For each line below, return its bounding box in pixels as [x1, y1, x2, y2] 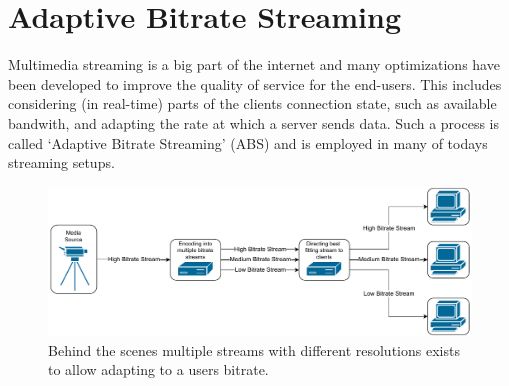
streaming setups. [8, 152, 115, 173]
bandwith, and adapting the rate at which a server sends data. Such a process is [8, 112, 500, 133]
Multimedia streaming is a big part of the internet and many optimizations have [8, 54, 500, 75]
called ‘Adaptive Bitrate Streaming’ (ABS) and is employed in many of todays [8, 132, 488, 153]
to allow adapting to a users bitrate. [48, 359, 269, 380]
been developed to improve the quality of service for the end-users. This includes [8, 73, 502, 94]
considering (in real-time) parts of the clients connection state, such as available [8, 93, 497, 114]
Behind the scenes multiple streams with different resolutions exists [48, 339, 460, 360]
